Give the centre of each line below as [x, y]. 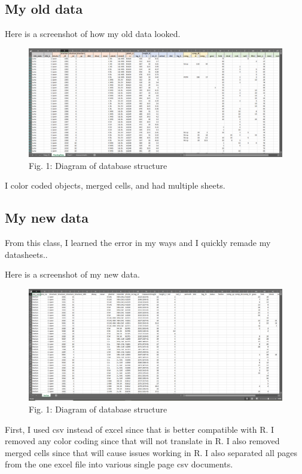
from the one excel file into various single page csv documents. [119, 464]
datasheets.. [26, 254]
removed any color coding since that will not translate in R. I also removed [142, 441]
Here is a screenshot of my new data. [72, 274]
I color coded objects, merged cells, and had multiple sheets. [115, 185]
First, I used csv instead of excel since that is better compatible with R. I [140, 429]
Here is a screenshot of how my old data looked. [93, 34]
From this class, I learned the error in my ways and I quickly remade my [138, 242]
